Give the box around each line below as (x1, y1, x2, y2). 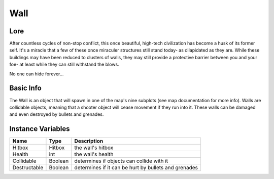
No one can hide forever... (9, 71, 64, 77)
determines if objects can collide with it (74, 157, 168, 164)
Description (74, 138, 104, 145)
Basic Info (9, 84, 42, 93)
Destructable (12, 164, 44, 171)
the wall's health (74, 151, 114, 158)
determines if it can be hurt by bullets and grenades (74, 164, 198, 171)
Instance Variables (9, 124, 70, 133)
